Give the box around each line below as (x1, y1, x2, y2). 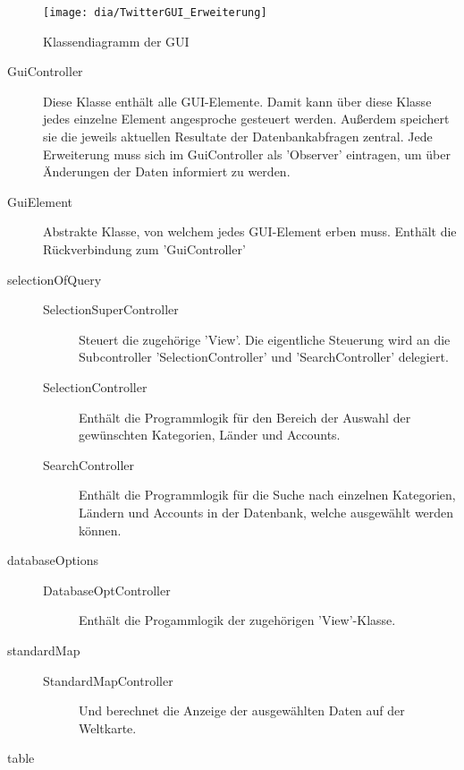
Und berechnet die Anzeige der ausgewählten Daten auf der (79, 701, 405, 720)
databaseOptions (7, 551, 99, 569)
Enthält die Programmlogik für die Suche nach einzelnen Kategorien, (79, 485, 456, 504)
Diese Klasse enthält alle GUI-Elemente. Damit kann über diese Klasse (43, 91, 432, 110)
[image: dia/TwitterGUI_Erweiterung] (43, 6, 267, 19)
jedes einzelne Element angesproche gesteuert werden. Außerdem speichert (43, 109, 450, 128)
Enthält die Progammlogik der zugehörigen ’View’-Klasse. (79, 611, 396, 629)
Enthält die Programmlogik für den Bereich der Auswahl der (79, 407, 411, 426)
